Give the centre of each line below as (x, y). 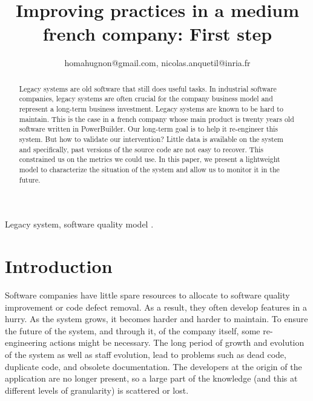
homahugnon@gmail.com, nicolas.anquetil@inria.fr (157, 63)
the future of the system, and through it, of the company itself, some (133, 330)
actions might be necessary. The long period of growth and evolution (177, 342)
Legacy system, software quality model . (79, 224)
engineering (26, 342)
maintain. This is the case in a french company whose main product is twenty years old (156, 119)
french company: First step (157, 34)
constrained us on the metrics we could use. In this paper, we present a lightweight (150, 159)
